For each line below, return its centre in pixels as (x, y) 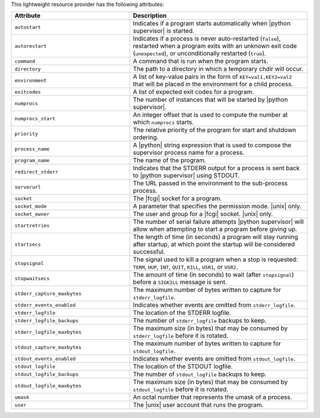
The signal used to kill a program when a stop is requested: (215, 259)
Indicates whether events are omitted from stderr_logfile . (214, 305)
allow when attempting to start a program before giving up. (215, 229)
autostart (28, 27)
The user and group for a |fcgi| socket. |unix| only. (203, 214)
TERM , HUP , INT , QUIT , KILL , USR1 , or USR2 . (185, 267)
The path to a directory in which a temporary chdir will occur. (218, 69)
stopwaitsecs (32, 278)
